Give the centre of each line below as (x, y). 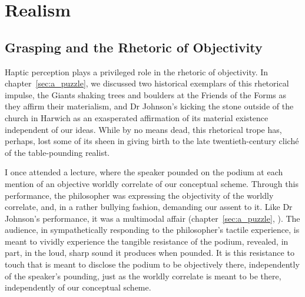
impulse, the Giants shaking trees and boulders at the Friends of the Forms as (146, 94)
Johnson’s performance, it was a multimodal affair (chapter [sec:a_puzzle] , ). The (152, 218)
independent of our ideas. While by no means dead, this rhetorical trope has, (143, 129)
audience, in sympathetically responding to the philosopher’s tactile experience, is (152, 230)
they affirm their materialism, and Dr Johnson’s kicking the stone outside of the (149, 106)
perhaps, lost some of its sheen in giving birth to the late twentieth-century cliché (152, 141)
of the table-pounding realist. (57, 152)
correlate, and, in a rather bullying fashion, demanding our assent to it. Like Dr (149, 207)
